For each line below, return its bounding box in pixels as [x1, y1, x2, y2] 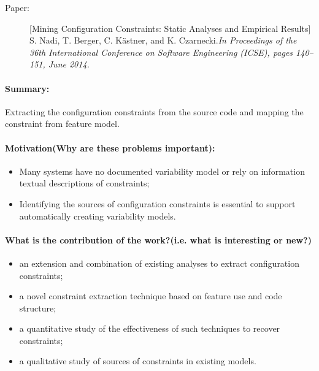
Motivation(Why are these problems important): [5, 141, 215, 154]
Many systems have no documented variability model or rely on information [19, 164, 305, 177]
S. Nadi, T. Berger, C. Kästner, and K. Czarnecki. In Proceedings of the [29, 34, 297, 47]
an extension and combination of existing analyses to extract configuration [19, 256, 299, 269]
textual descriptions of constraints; [19, 177, 150, 189]
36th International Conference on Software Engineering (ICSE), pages [29, 45, 293, 58]
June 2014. [48, 58, 90, 71]
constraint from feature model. [5, 117, 120, 130]
